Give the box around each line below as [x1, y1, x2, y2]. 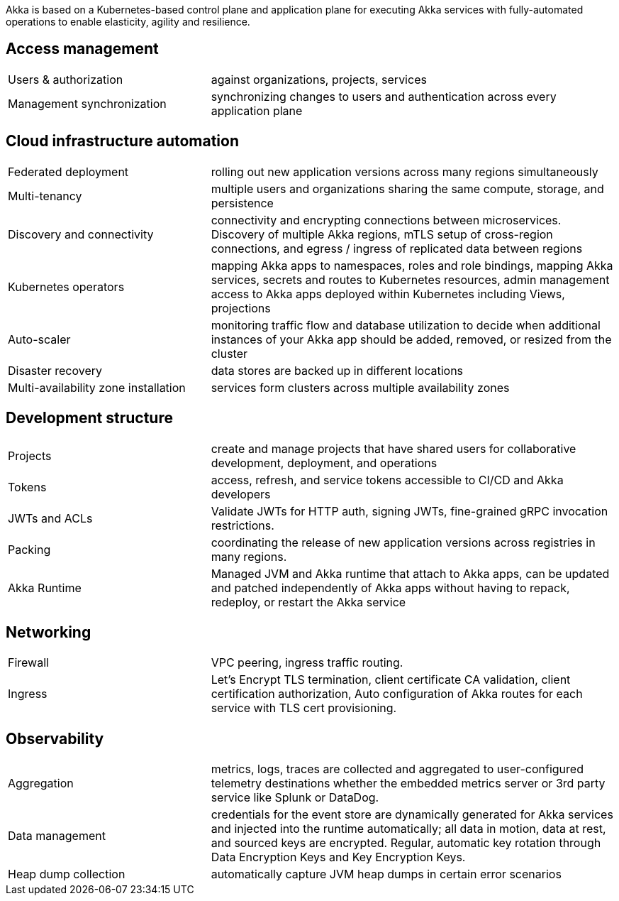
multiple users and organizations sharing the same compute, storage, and [211, 181, 604, 196]
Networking [6, 623, 91, 641]
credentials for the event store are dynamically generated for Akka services [211, 807, 613, 822]
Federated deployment [8, 164, 129, 179]
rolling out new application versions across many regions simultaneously [211, 164, 598, 179]
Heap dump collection [8, 867, 126, 882]
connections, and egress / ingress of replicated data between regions [211, 241, 583, 256]
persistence [211, 195, 274, 210]
